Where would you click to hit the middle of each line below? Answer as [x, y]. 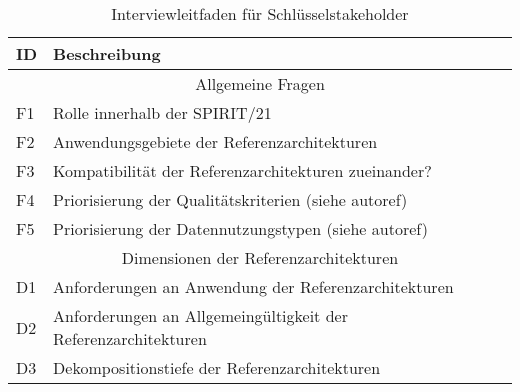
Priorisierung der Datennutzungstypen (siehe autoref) [240, 228]
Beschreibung [107, 53]
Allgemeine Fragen [260, 83]
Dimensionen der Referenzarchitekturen [260, 257]
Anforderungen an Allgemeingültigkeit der [200, 315]
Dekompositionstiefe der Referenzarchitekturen [217, 367]
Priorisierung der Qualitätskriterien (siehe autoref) [230, 199]
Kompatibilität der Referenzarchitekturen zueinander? [242, 170]
